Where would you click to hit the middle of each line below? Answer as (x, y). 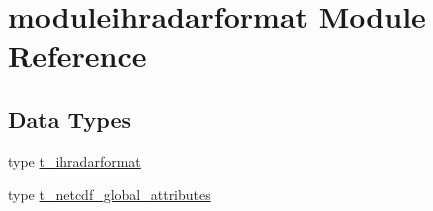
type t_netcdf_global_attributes (109, 194)
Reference (77, 55)
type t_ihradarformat (74, 160)
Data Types (69, 118)
